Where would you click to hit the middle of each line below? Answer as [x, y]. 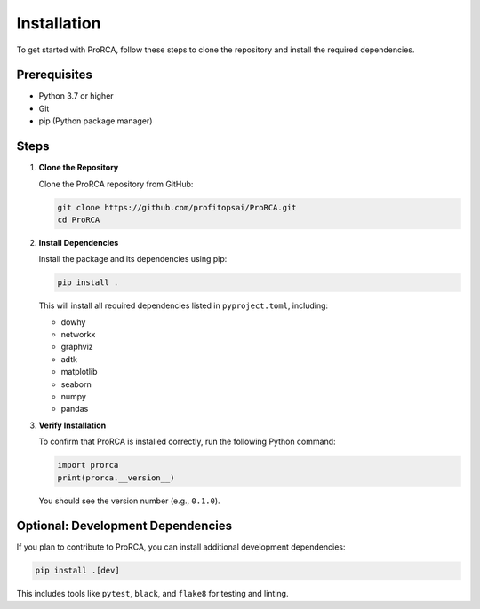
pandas [75, 409]
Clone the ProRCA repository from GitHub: [116, 184]
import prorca [88, 465]
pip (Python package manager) [96, 121]
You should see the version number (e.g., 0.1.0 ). [130, 501]
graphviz [77, 347]
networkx [78, 335]
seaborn [76, 384]
